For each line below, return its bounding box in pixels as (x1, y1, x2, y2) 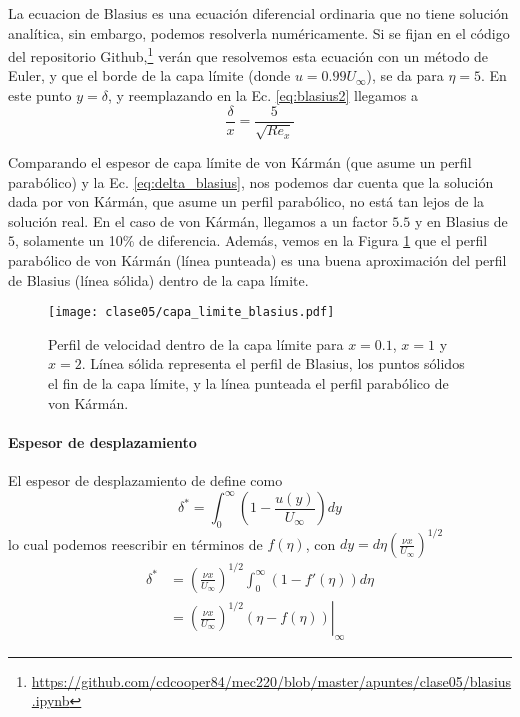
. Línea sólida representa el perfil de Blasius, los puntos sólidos (81, 353, 465, 374)
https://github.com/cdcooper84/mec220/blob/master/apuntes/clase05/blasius (31, 670, 512, 691)
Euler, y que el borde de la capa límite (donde (8, 65, 291, 86)
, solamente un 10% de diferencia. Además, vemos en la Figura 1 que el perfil (15, 230, 488, 251)
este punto (8, 85, 72, 106)
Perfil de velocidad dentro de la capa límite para (48, 333, 344, 354)
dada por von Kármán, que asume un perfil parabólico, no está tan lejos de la (8, 191, 485, 212)
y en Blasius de (414, 210, 508, 231)
